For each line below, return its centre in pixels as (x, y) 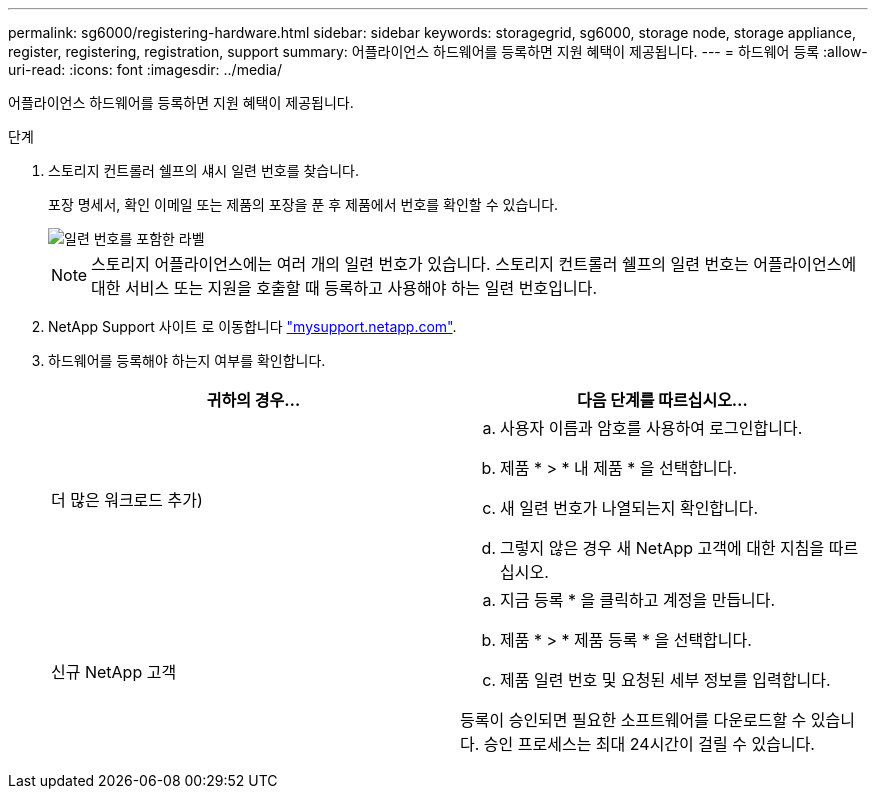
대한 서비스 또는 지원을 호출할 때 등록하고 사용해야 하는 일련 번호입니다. (344, 288)
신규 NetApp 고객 (114, 672)
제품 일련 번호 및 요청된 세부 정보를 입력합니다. (665, 680)
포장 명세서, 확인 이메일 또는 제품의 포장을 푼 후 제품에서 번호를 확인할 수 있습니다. (303, 204)
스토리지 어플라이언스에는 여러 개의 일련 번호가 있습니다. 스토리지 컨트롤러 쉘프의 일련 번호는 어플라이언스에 (474, 264)
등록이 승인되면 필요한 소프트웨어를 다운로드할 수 (633, 720)
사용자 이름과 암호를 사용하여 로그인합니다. (651, 428)
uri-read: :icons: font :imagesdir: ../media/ (145, 69)
